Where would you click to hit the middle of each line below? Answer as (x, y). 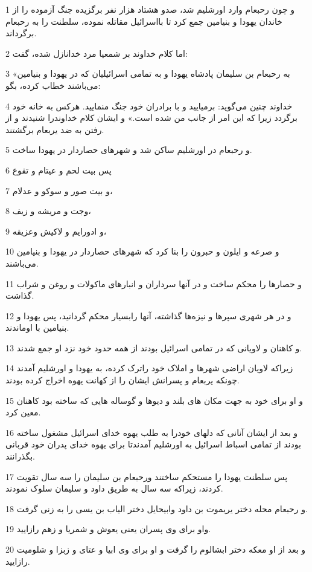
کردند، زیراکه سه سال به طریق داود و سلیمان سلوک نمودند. (114, 488)
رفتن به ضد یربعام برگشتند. (55, 129)
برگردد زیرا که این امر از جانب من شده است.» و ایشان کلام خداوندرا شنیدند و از (151, 118)
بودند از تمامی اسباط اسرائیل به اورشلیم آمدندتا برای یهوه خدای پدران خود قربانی (153, 444)
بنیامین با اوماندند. (37, 327)
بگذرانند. (21, 456)
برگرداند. (21, 33)
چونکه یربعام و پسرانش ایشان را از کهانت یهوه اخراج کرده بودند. (123, 380)
